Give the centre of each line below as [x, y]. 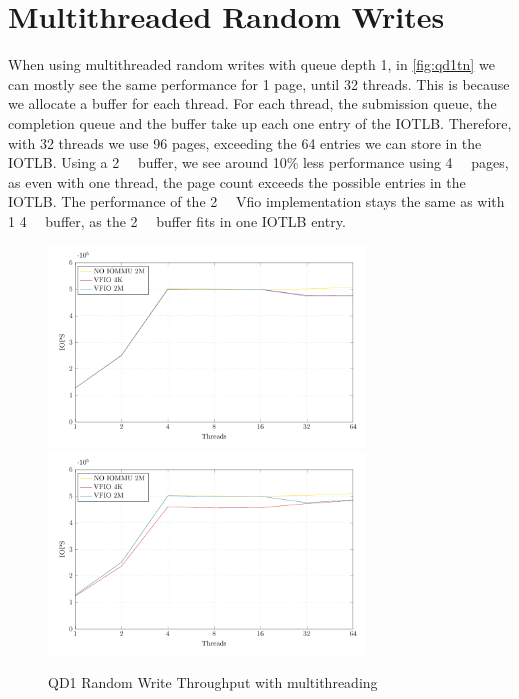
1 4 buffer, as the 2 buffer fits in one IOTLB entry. [177, 220]
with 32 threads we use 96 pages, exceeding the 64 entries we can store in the [245, 142]
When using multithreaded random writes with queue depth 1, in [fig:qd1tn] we [251, 64]
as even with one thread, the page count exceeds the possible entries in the [237, 181]
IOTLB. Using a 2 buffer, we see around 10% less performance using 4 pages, [258, 162]
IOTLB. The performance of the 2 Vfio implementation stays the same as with [256, 201]
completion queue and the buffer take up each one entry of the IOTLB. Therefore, [260, 122]
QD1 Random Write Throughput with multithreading [213, 682]
